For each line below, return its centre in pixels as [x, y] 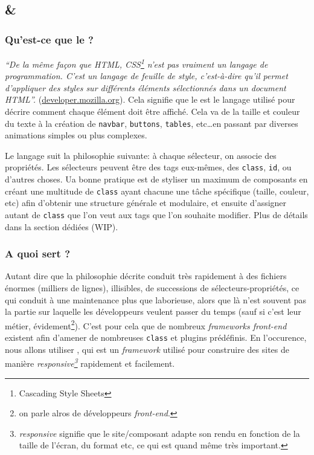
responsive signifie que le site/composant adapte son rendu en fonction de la [159, 433]
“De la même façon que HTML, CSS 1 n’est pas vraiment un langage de [136, 63]
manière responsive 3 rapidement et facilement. [90, 362]
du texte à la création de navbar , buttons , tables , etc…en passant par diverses [152, 123]
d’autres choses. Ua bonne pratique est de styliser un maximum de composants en [156, 179]
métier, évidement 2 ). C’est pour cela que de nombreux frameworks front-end [146, 324]
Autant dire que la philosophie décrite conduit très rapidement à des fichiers [146, 276]
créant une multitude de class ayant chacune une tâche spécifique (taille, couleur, [157, 191]
